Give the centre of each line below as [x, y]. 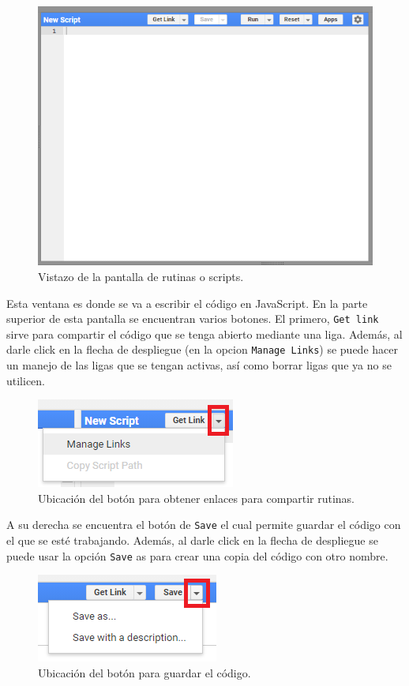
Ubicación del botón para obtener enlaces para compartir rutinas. [196, 498]
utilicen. [26, 380]
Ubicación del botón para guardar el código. [144, 672]
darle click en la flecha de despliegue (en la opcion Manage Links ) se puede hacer [202, 349]
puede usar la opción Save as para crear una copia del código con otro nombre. [197, 555]
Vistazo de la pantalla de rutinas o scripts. [141, 276]
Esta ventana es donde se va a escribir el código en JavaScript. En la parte [187, 303]
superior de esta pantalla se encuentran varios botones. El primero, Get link [193, 319]
